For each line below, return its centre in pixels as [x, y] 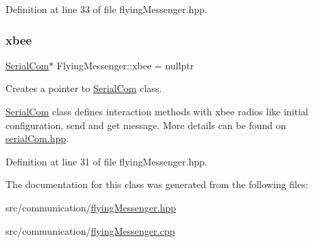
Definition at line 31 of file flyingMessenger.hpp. [106, 161]
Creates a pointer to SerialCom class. [84, 88]
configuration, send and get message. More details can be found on [146, 125]
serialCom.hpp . [37, 138]
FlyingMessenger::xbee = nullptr [125, 65]
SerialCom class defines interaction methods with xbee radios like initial [157, 111]
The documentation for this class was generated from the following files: [157, 184]
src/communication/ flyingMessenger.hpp [91, 207]
